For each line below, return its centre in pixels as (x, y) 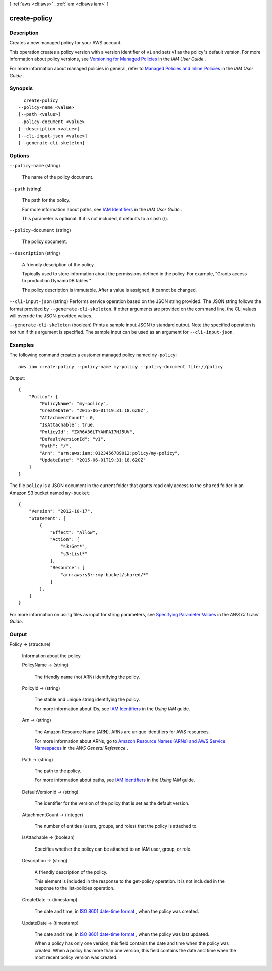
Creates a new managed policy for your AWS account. (65, 43)
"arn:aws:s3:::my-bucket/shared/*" (105, 574)
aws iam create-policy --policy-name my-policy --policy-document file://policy (121, 367)
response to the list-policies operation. (75, 888)
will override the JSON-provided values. (51, 316)
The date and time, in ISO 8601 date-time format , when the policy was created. (117, 911)
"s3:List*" (74, 554)
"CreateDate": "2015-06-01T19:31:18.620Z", (94, 411)
